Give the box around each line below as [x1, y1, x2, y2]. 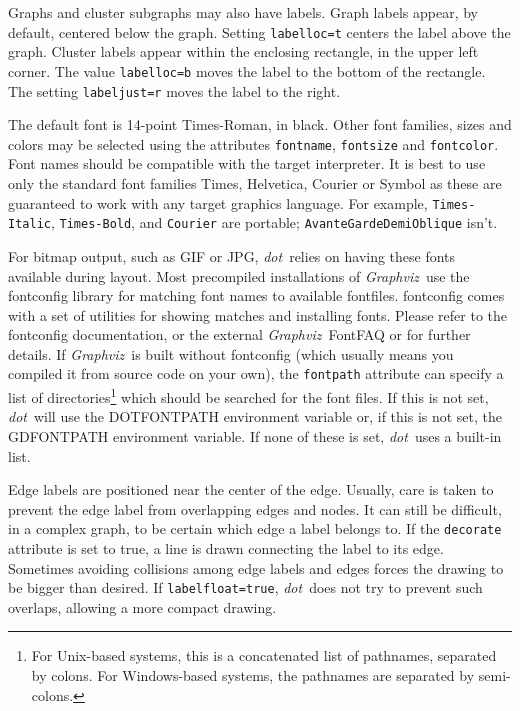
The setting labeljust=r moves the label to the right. [8, 80, 341, 101]
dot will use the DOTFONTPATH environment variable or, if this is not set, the [8, 406, 503, 427]
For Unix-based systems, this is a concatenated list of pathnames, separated [31, 645, 497, 666]
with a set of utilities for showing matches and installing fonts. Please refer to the [8, 304, 507, 325]
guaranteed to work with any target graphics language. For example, [8, 192, 428, 213]
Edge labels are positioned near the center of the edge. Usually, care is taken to [8, 479, 494, 500]
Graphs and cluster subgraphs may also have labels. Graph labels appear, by [8, 2, 478, 22]
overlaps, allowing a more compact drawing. [8, 596, 277, 617]
